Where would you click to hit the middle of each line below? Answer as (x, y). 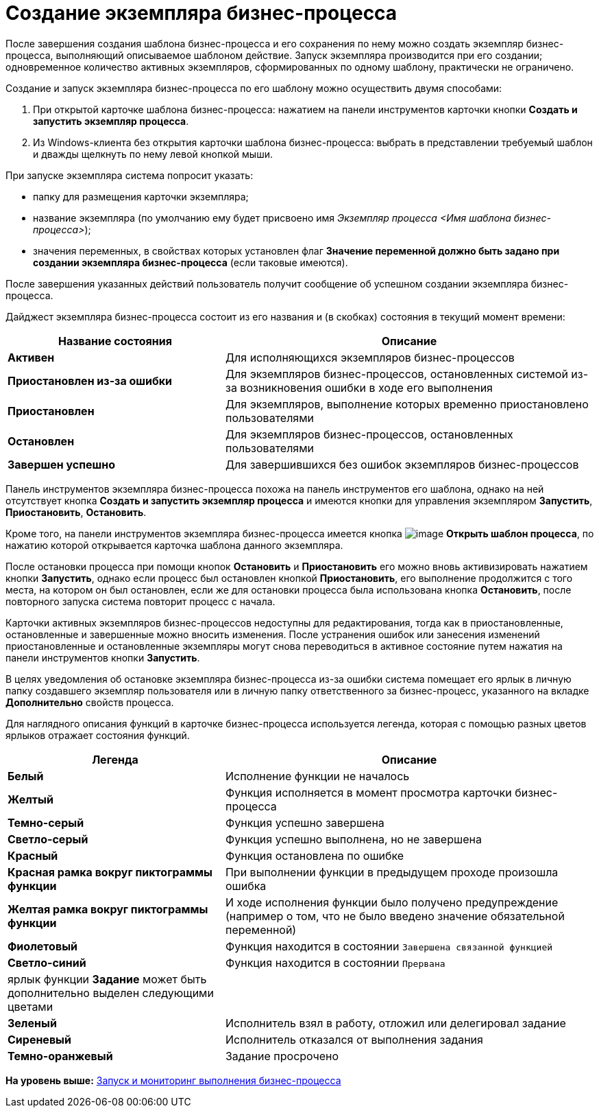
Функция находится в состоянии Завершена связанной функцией (389, 946)
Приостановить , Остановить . (76, 512)
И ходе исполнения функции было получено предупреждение (392, 902)
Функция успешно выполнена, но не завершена (353, 839)
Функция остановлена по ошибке (315, 855)
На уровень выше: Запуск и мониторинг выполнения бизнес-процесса (173, 1080)
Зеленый (32, 1023)
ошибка (246, 886)
